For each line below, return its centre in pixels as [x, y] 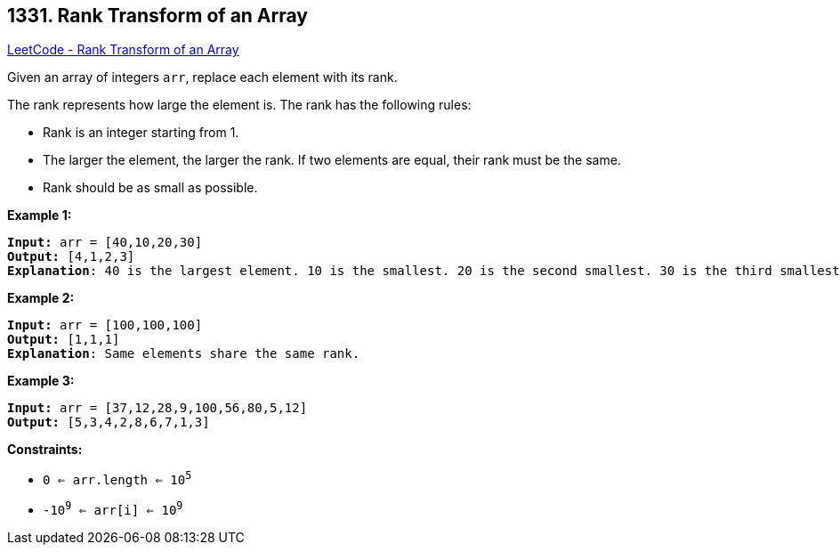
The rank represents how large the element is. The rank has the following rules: [239, 105]
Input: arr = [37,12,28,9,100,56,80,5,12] [157, 408]
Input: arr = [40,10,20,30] [105, 243]
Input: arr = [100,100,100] [105, 325]
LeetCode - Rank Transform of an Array [123, 50]
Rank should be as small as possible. [150, 188]
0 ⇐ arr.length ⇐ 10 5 [117, 479]
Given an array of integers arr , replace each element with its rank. [202, 77]
